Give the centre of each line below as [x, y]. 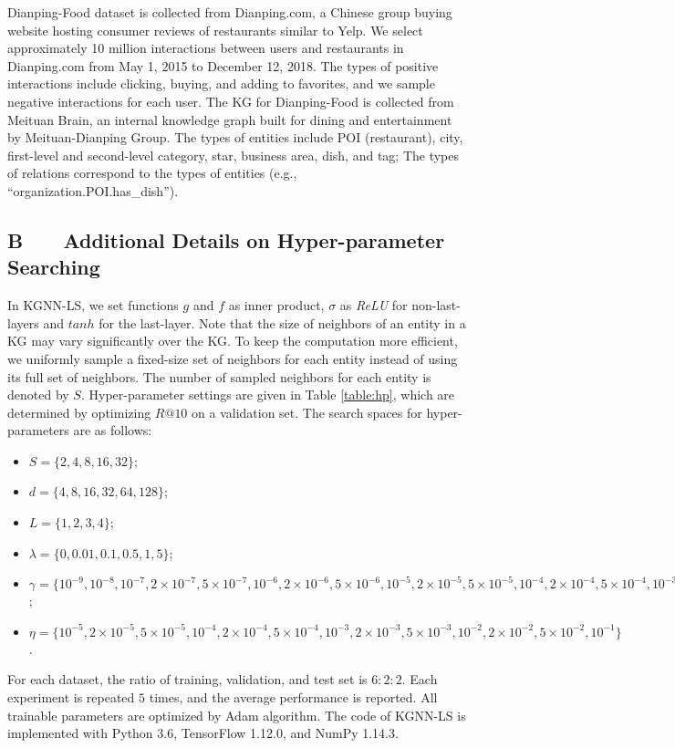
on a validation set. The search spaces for [307, 412]
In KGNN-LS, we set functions [93, 305]
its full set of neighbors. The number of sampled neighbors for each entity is [219, 376]
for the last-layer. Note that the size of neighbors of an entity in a [282, 322]
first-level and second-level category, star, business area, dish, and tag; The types [234, 155]
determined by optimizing [79, 412]
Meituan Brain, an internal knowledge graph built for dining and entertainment [230, 119]
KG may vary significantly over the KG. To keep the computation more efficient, [233, 341]
